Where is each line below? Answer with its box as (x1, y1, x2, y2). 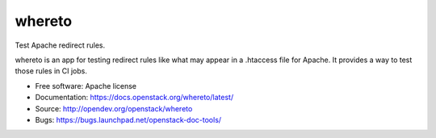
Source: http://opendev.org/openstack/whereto (35, 103, 193, 113)
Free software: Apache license (35, 81, 137, 90)
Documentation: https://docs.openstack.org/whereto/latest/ (35, 93, 234, 102)
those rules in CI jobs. (15, 66, 88, 76)
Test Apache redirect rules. (15, 40, 106, 50)
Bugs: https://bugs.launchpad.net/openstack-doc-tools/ (35, 115, 222, 124)
